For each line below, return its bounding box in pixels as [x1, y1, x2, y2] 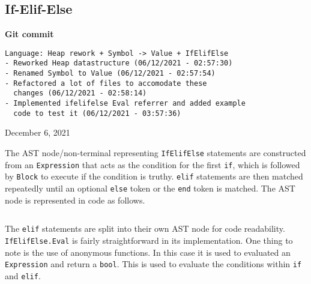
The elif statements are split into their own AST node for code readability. [5, 222, 285, 235]
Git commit [5, 28, 54, 40]
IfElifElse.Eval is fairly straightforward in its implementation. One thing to [5, 234, 293, 246]
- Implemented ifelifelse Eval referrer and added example [5, 99, 246, 108]
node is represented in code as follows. [5, 193, 145, 206]
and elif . [5, 269, 41, 282]
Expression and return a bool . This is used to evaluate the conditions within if [5, 258, 302, 270]
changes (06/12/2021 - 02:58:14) [13, 89, 147, 98]
